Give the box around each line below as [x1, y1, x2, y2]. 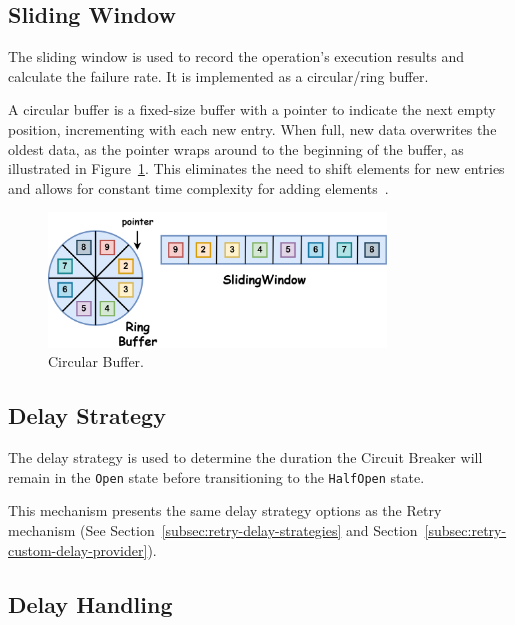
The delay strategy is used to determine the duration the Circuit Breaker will [8, 447, 483, 468]
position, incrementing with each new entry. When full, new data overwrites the [8, 118, 497, 139]
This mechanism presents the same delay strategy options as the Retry [8, 500, 442, 521]
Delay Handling [8, 588, 173, 619]
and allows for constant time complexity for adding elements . [8, 177, 389, 198]
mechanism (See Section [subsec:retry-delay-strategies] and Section [8, 520, 418, 541]
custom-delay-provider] [8, 539, 148, 560]
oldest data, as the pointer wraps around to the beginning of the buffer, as [8, 138, 464, 159]
